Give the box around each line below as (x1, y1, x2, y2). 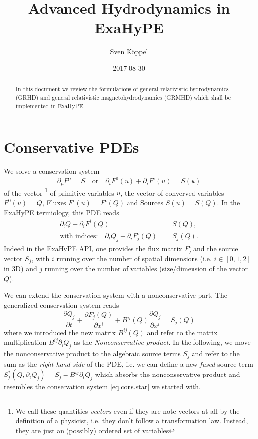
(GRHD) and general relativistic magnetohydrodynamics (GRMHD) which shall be (15, 93, 231, 101)
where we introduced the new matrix (4, 327, 116, 337)
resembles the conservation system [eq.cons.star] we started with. (4, 381, 201, 392)
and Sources (127, 197, 164, 207)
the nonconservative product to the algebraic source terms (4, 348, 181, 359)
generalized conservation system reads (4, 300, 119, 310)
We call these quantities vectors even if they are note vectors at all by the (15, 405, 240, 416)
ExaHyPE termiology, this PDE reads (4, 207, 119, 217)
